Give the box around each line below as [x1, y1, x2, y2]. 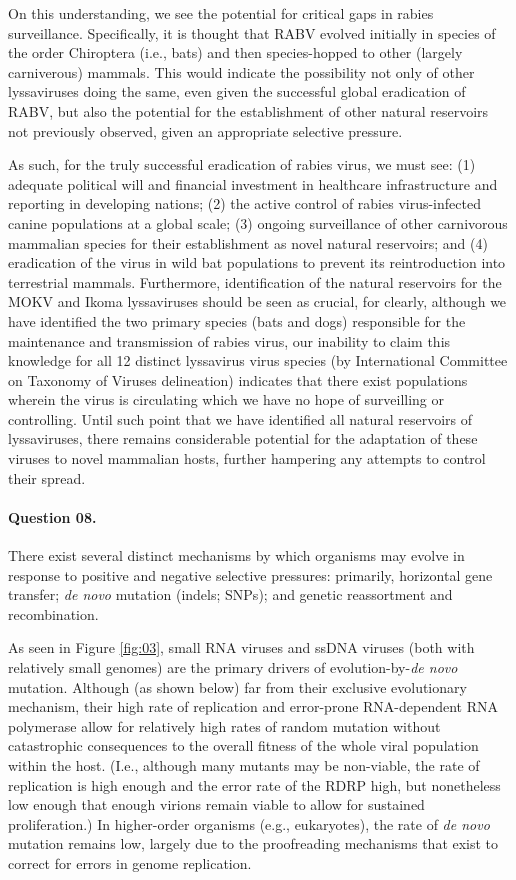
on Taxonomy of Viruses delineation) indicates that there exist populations [8, 369, 468, 390]
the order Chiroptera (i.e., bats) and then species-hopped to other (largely [8, 42, 463, 63]
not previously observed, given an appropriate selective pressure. [8, 120, 403, 141]
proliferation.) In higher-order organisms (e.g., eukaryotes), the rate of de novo [8, 813, 490, 834]
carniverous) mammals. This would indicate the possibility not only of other [8, 61, 475, 82]
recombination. [8, 603, 99, 624]
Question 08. [8, 506, 97, 527]
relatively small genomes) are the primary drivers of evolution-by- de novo [8, 657, 458, 678]
